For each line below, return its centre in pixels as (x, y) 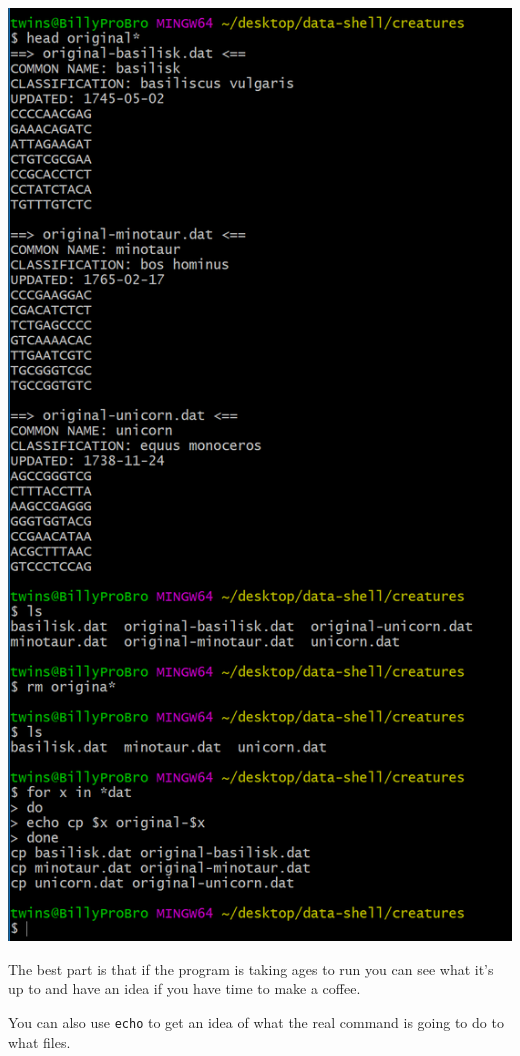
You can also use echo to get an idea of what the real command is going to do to (256, 1022)
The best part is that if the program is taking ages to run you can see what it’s (251, 968)
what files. (39, 1041)
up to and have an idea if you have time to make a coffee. (184, 988)
